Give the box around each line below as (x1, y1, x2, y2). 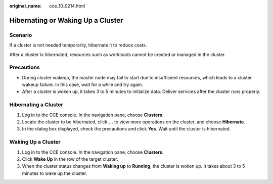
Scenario (9, 31, 32, 38)
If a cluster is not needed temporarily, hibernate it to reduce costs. (9, 42, 147, 48)
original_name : (9, 3, 42, 9)
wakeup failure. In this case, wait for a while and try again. (22, 81, 144, 88)
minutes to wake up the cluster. (22, 170, 87, 176)
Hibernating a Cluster (9, 101, 63, 108)
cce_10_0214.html (49, 3, 85, 9)
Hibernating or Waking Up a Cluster (9, 16, 123, 25)
